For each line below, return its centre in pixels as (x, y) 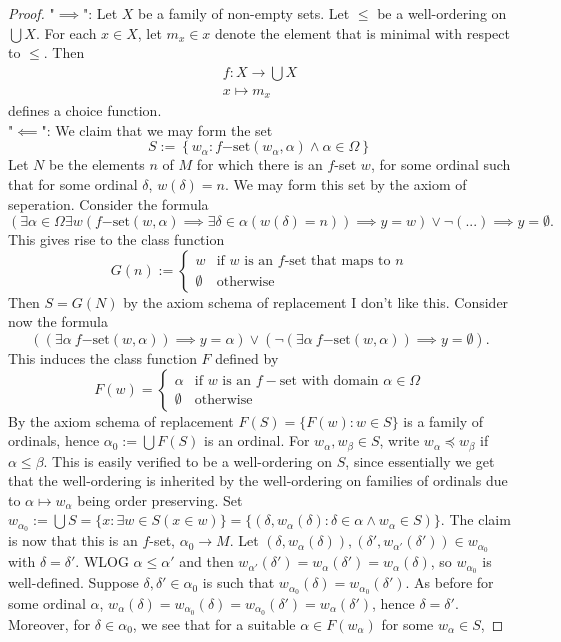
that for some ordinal (73, 184)
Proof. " (31, 13)
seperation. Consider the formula (108, 203)
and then (206, 561)
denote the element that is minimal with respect (362, 32)
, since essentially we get (420, 460)
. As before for (449, 582)
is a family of (443, 420)
